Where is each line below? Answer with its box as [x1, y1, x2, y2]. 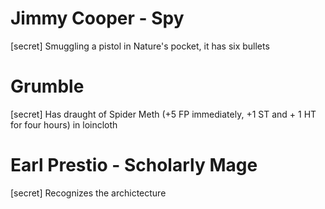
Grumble [10, 75, 85, 98]
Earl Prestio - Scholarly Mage [10, 154, 258, 177]
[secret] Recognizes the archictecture [10, 187, 167, 199]
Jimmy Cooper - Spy [10, 7, 185, 30]
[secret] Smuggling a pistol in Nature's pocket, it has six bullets [10, 40, 270, 52]
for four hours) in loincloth [10, 118, 118, 131]
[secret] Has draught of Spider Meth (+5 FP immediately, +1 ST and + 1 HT [10, 108, 317, 120]
